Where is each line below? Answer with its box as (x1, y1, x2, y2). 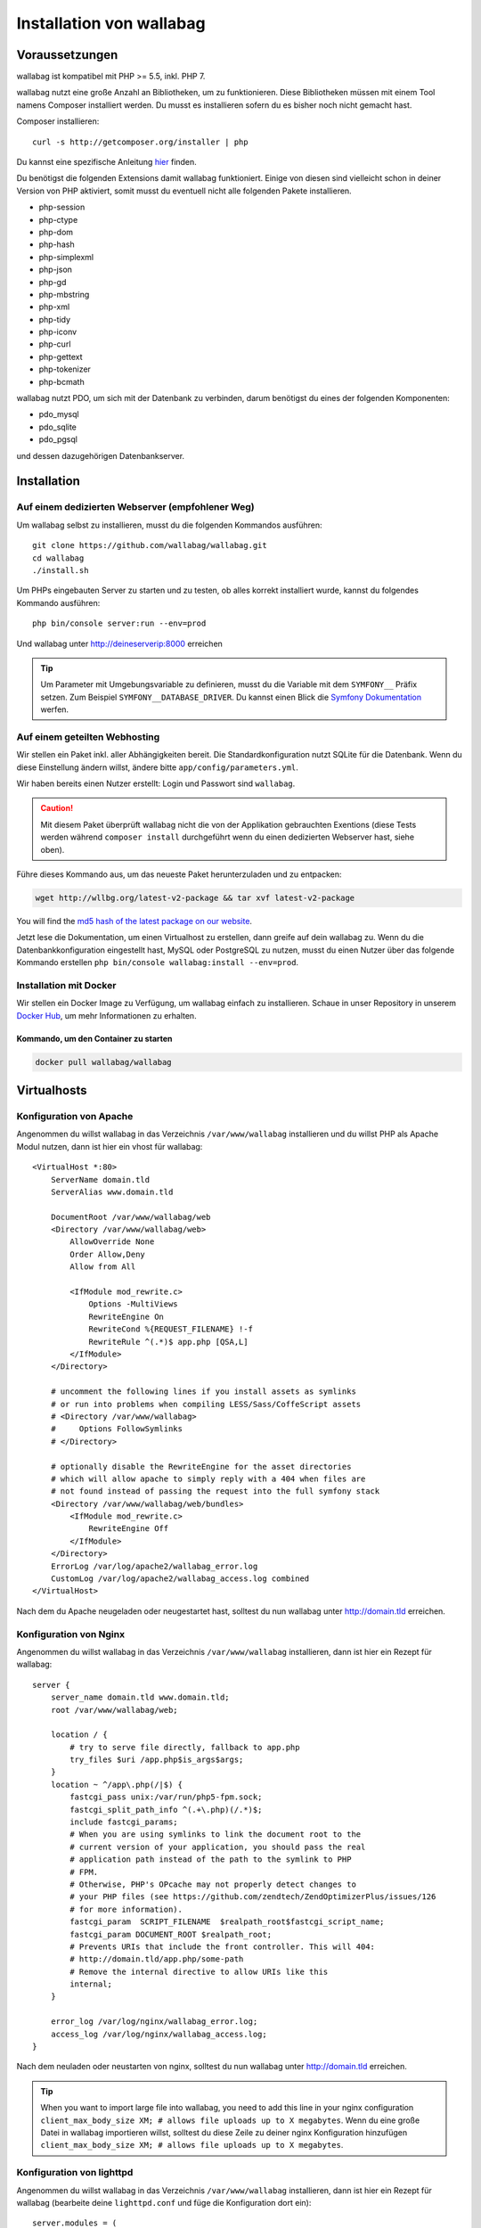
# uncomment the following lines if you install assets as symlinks (50, 1387, 356, 1397)
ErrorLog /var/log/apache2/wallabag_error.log (50, 1560, 258, 1571)
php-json (38, 264, 73, 275)
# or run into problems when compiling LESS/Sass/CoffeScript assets (50, 1399, 362, 1409)
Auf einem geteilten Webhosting (16, 731, 160, 743)
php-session (38, 201, 86, 213)
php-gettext (38, 351, 83, 362)
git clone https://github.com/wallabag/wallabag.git (32, 540, 267, 551)
